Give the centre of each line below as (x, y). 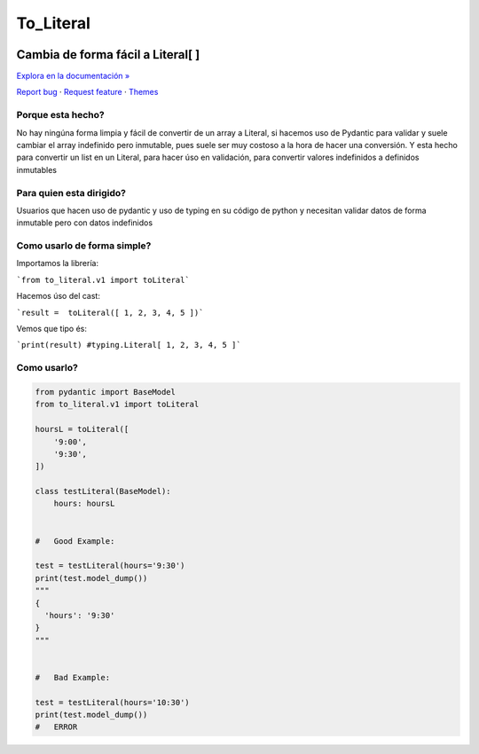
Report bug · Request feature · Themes (87, 92)
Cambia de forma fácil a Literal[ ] (108, 55)
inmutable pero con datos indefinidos (85, 223)
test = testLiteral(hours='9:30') (110, 566)
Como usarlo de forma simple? (84, 246)
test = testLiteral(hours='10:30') (112, 702)
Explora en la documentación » (73, 76)
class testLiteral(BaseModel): (103, 491)
